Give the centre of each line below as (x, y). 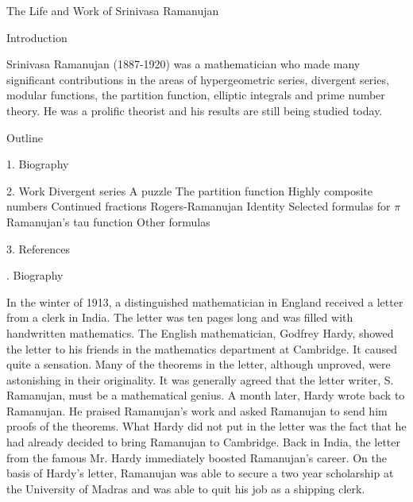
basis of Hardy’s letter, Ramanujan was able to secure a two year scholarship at (200, 473)
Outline (25, 137)
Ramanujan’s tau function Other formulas (108, 221)
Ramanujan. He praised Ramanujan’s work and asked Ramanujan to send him (197, 410)
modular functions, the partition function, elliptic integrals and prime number (196, 95)
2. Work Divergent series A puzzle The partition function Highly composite (190, 190)
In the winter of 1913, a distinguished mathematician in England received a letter (205, 301)
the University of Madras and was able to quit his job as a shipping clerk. (186, 488)
